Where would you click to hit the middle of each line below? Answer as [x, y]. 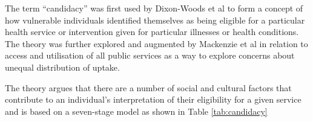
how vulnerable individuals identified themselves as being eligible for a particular [155, 20]
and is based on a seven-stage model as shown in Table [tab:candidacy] [136, 111]
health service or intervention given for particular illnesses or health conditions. [152, 32]
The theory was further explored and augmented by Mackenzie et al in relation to [156, 43]
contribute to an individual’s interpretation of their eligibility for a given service [153, 99]
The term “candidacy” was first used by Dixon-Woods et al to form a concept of [154, 8]
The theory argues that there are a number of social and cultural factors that [148, 87]
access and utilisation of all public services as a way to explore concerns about [150, 55]
